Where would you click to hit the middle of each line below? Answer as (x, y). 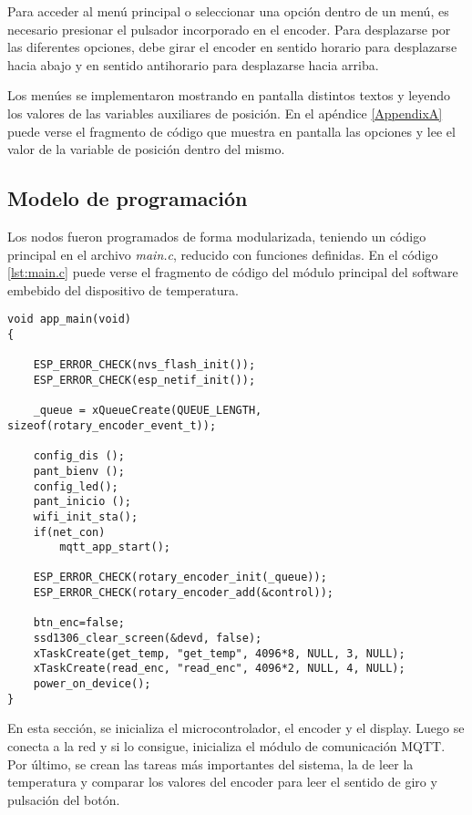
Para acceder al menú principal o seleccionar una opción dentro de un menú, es (228, 11)
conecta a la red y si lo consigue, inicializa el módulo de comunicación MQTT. (226, 745)
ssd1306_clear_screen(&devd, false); (148, 639)
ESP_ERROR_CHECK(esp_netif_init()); (144, 380)
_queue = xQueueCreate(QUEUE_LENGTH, (148, 411)
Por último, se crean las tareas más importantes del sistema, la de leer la (210, 763)
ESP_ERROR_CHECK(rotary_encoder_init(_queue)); (180, 578)
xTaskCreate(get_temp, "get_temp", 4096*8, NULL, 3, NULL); (219, 653)
